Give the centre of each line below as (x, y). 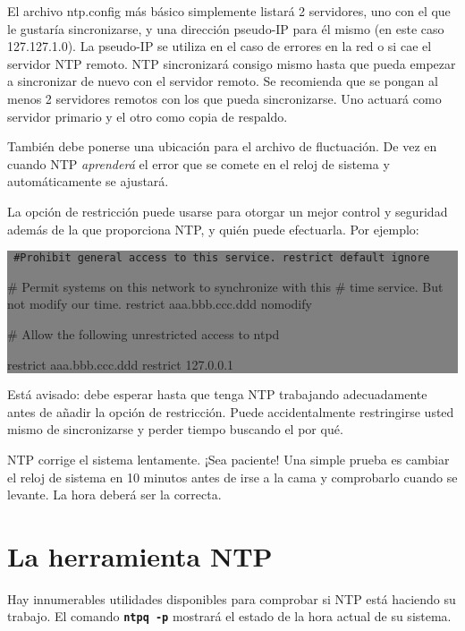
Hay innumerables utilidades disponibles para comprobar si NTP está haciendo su (232, 598)
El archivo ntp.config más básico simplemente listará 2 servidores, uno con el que (229, 11)
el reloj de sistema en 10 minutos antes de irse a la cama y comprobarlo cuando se (232, 477)
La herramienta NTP (140, 555)
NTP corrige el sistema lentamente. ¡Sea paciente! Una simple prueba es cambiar (228, 459)
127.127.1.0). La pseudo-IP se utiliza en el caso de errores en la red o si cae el (220, 46)
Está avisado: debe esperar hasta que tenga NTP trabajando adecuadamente (217, 394)
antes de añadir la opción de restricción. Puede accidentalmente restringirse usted (231, 411)
